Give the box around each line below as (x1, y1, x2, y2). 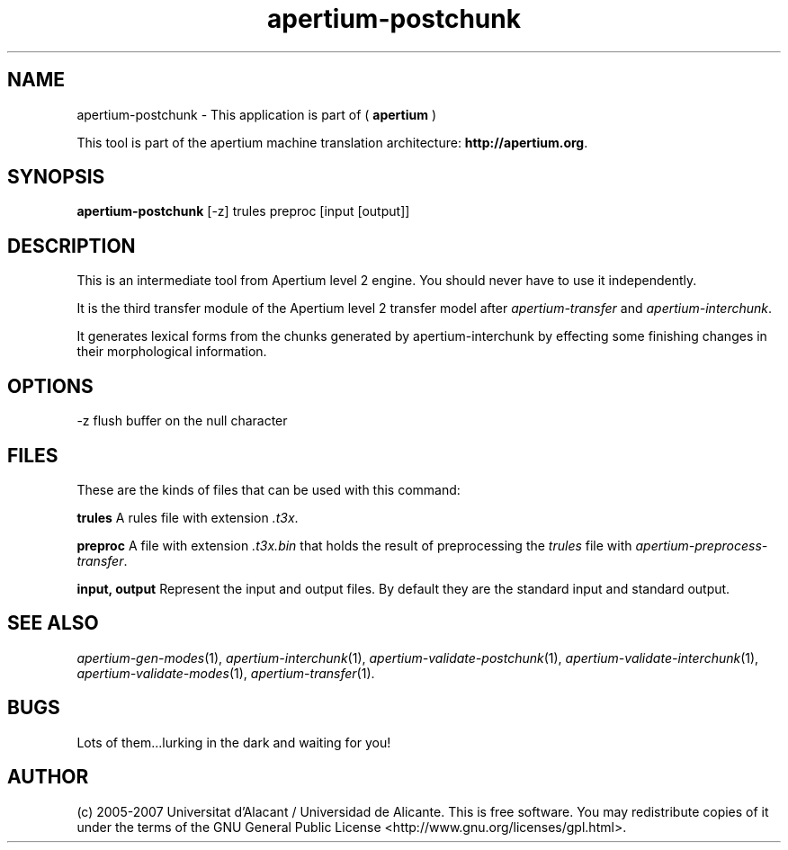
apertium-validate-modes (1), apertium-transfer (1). (76, 665, 375, 681)
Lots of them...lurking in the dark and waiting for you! (76, 734, 391, 750)
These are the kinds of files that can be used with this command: (76, 481, 461, 497)
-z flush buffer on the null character (76, 413, 288, 429)
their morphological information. (76, 344, 267, 360)
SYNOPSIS (7, 166, 105, 189)
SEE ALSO (7, 612, 99, 635)
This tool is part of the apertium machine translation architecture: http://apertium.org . (76, 134, 588, 150)
